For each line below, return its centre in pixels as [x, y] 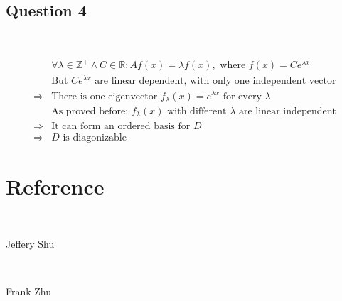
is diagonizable [95, 137]
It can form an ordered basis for [121, 126]
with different [197, 112]
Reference [55, 186]
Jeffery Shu [30, 244]
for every [242, 96]
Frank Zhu [29, 291]
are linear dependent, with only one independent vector [215, 81]
